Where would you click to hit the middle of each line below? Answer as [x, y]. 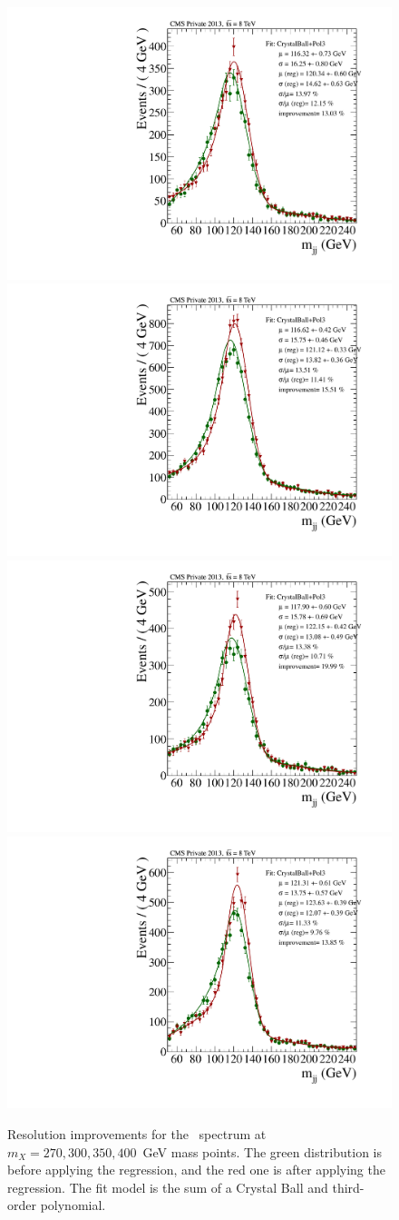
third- [348, 1187]
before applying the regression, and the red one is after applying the [196, 1170]
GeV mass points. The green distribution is [263, 1151]
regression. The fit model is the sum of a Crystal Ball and [168, 1187]
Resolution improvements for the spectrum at [137, 1134]
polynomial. [73, 1205]
